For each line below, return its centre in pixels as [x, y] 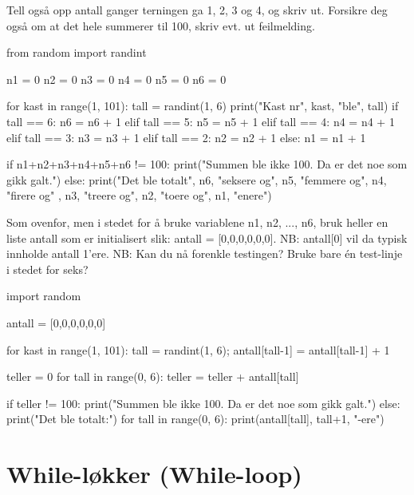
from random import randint [77, 52]
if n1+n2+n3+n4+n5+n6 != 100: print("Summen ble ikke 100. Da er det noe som [207, 164]
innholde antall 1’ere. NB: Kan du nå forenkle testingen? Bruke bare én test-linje [205, 253]
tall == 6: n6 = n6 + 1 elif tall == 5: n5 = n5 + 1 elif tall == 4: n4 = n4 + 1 [201, 121]
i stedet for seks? [47, 269]
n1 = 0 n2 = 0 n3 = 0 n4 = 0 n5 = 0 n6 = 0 [116, 79]
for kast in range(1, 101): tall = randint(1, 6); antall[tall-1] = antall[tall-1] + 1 [198, 349]
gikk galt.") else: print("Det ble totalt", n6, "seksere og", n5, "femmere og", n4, [197, 179]
